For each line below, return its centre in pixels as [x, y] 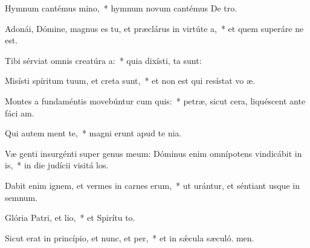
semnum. [21, 197]
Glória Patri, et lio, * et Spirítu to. [70, 218]
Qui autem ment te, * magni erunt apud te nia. [93, 133]
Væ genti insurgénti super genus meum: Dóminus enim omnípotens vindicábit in [153, 153]
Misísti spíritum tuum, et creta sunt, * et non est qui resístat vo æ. [130, 81]
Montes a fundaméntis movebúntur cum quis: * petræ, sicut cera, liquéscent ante [155, 100]
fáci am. [20, 113]
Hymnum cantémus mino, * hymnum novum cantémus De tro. [121, 8]
